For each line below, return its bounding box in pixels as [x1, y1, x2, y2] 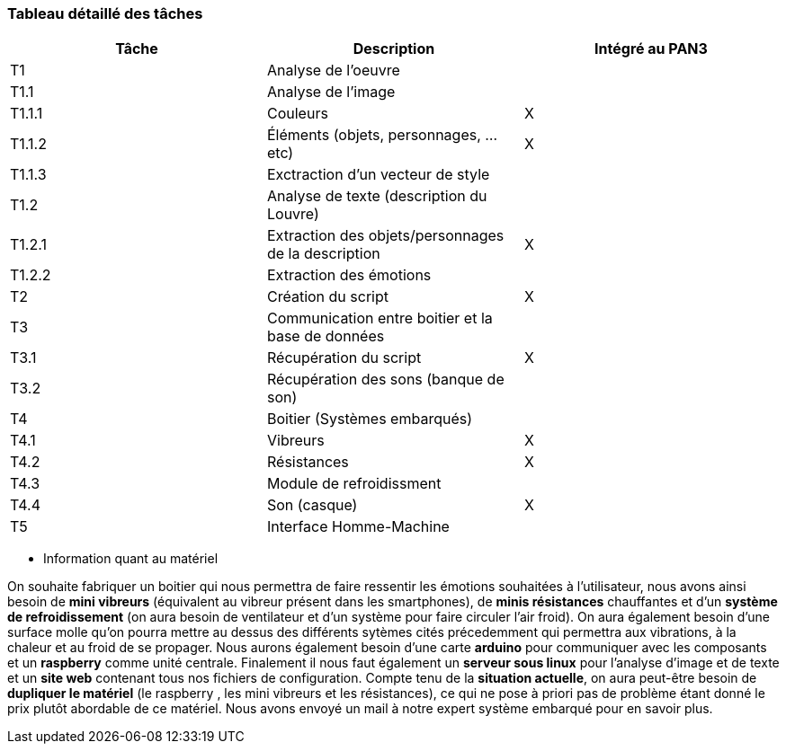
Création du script [266, 287, 389, 306]
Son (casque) [266, 496, 358, 515]
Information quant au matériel [43, 551, 219, 567]
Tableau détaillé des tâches [7, 4, 203, 22]
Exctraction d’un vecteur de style [266, 165, 490, 184]
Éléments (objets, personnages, [266, 126, 481, 145]
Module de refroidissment [266, 474, 442, 493]
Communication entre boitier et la [266, 309, 493, 328]
